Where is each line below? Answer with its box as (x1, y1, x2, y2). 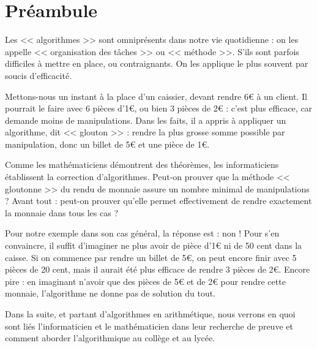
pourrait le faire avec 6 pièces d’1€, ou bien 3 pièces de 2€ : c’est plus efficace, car (5, 102, 313, 115)
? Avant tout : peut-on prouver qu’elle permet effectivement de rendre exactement (5, 194, 312, 207)
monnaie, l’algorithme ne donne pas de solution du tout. (5, 287, 216, 300)
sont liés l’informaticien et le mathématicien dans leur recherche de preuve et (5, 319, 293, 332)
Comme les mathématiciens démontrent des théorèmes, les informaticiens (5, 158, 279, 171)
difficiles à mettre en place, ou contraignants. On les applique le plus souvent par (5, 57, 308, 70)
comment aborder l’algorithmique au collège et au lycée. (5, 331, 215, 344)
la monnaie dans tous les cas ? (5, 206, 118, 219)
